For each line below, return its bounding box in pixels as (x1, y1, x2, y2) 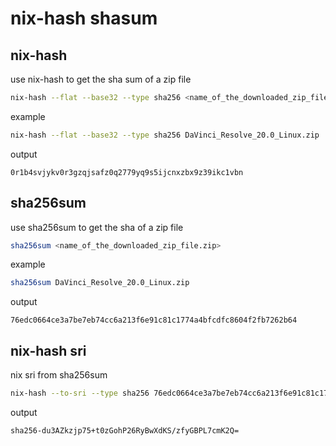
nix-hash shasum (10, 7, 158, 30)
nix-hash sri (10, 342, 87, 359)
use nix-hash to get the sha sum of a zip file (10, 73, 192, 85)
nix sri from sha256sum (10, 369, 108, 381)
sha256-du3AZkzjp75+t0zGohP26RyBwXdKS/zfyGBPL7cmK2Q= (10, 426, 240, 436)
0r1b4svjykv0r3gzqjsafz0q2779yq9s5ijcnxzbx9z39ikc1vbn (10, 167, 244, 177)
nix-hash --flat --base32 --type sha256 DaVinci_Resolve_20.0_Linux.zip (10, 130, 320, 140)
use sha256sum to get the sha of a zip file (10, 221, 184, 233)
